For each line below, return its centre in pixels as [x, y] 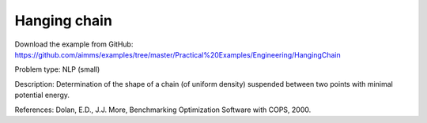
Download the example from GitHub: [74, 44]
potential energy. [42, 95]
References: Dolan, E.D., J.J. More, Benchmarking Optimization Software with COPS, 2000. [163, 110]
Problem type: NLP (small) [57, 69]
